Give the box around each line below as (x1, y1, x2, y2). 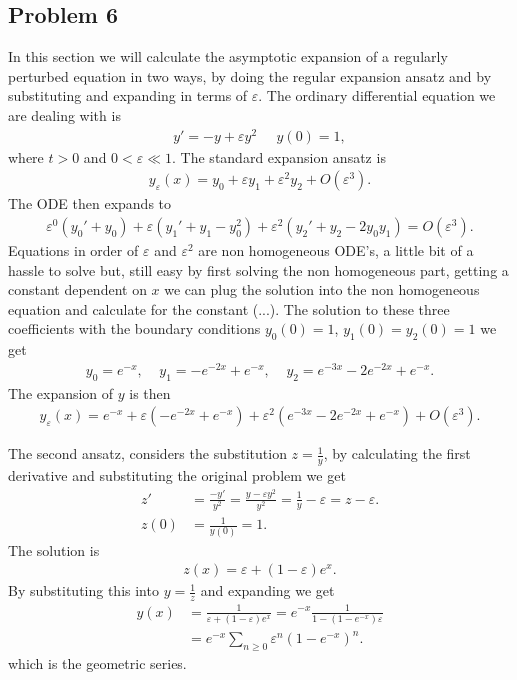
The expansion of (8, 382, 114, 403)
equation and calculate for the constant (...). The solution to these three (8, 298, 450, 319)
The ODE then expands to (8, 193, 172, 214)
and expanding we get (200, 580, 335, 601)
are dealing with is (8, 104, 121, 125)
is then (129, 382, 171, 403)
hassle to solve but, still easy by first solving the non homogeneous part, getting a (8, 259, 509, 280)
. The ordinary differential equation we (258, 85, 496, 106)
